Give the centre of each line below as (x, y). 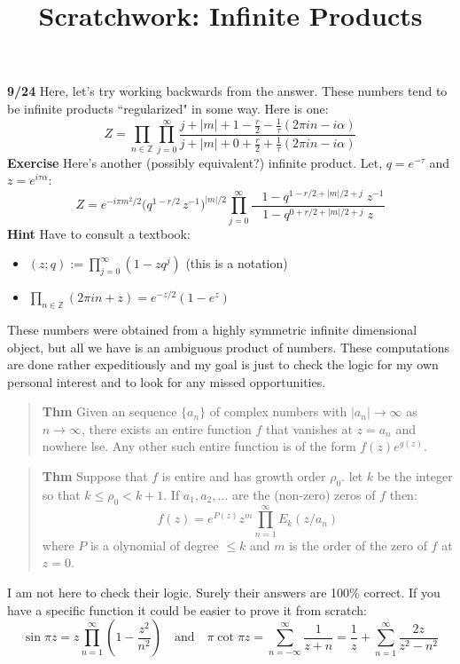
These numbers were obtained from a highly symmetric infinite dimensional (212, 329)
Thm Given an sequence (109, 411)
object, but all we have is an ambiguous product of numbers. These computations (229, 347)
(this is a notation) (237, 263)
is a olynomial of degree (154, 545)
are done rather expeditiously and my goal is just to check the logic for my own (223, 364)
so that (61, 494)
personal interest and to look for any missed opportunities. (167, 381)
